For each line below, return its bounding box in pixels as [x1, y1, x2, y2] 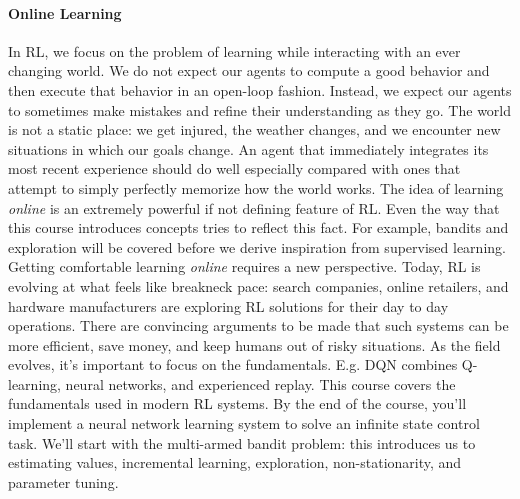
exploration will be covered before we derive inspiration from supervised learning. [8, 236, 506, 257]
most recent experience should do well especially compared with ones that [8, 158, 461, 179]
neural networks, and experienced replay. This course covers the [65, 373, 456, 394]
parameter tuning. [8, 471, 119, 492]
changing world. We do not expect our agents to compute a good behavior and [8, 60, 490, 81]
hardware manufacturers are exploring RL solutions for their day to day [8, 295, 449, 316]
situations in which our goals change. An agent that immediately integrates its [8, 138, 489, 159]
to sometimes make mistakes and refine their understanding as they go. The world [8, 99, 512, 120]
